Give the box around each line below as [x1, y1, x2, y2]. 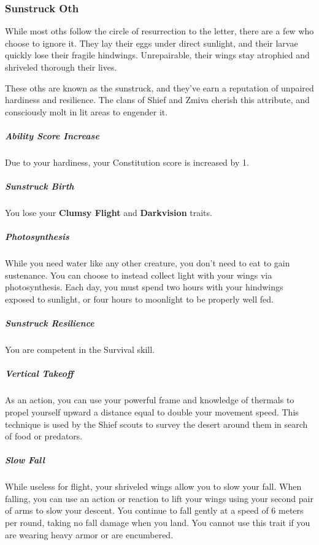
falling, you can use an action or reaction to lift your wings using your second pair [5, 492, 313, 504]
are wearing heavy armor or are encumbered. [5, 528, 174, 541]
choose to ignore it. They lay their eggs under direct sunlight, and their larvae [5, 36, 298, 49]
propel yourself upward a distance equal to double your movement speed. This [5, 405, 299, 418]
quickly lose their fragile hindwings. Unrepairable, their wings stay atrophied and [5, 48, 310, 61]
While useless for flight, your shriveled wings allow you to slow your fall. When [5, 480, 302, 493]
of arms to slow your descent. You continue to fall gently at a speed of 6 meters [5, 504, 304, 517]
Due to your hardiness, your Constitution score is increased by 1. [5, 155, 249, 168]
